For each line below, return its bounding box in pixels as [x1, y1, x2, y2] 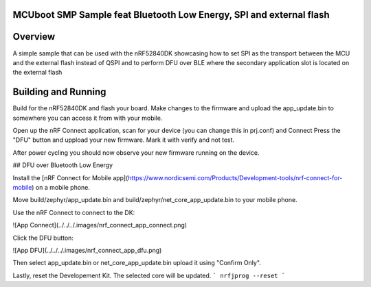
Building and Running [12, 86, 106, 98]
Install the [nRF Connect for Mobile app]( [12, 173, 128, 182]
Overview [12, 31, 56, 42]
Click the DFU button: [12, 234, 74, 242]
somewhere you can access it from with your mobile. [12, 114, 163, 122]
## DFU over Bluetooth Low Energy [12, 161, 113, 169]
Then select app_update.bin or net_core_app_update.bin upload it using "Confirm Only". [12, 259, 261, 267]
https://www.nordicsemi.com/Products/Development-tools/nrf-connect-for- [127, 173, 343, 182]
